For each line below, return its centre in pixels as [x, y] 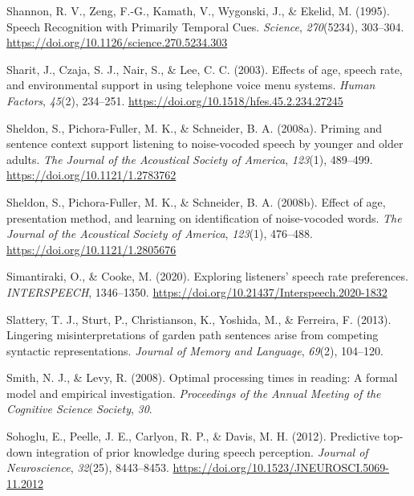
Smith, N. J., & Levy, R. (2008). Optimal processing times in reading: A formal [202, 377]
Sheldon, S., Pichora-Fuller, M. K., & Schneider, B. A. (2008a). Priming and [195, 127]
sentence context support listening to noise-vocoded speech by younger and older [205, 143]
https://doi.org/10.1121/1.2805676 [91, 249]
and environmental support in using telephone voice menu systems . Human [191, 85]
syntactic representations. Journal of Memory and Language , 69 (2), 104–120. [195, 350]
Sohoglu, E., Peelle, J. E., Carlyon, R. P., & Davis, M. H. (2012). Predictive [193, 436]
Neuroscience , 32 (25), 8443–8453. [88, 467]
